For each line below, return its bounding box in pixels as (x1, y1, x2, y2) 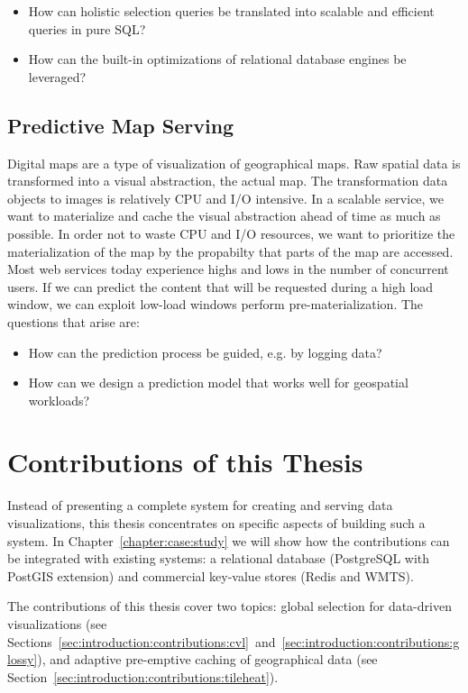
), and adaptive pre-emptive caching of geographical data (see (37, 650, 378, 669)
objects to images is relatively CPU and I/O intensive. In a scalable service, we (7, 188, 445, 207)
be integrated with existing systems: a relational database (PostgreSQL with (7, 549, 430, 568)
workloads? (28, 390, 90, 409)
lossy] (7, 650, 38, 669)
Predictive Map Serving (7, 111, 234, 139)
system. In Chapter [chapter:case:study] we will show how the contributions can (7, 531, 450, 550)
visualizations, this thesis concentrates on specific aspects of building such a (7, 514, 426, 533)
